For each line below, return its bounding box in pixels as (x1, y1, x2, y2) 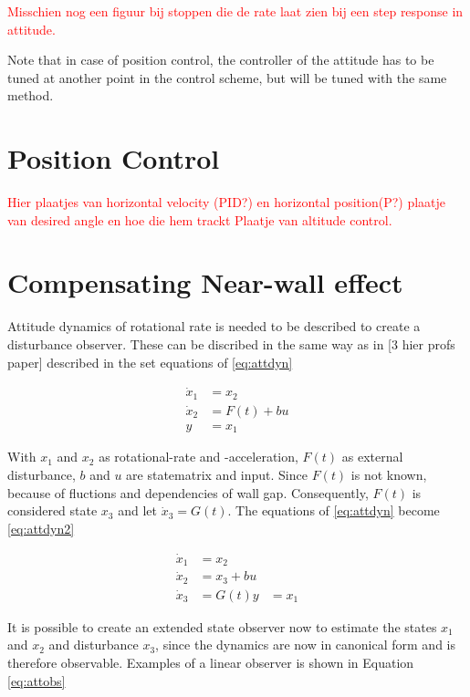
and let (118, 501, 157, 520)
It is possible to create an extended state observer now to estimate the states (7, 617, 437, 636)
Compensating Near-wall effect (7, 264, 403, 301)
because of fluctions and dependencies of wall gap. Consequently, (7, 483, 369, 502)
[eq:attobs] (7, 671, 66, 690)
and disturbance (48, 635, 139, 654)
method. (7, 86, 54, 105)
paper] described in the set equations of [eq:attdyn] (7, 352, 293, 371)
